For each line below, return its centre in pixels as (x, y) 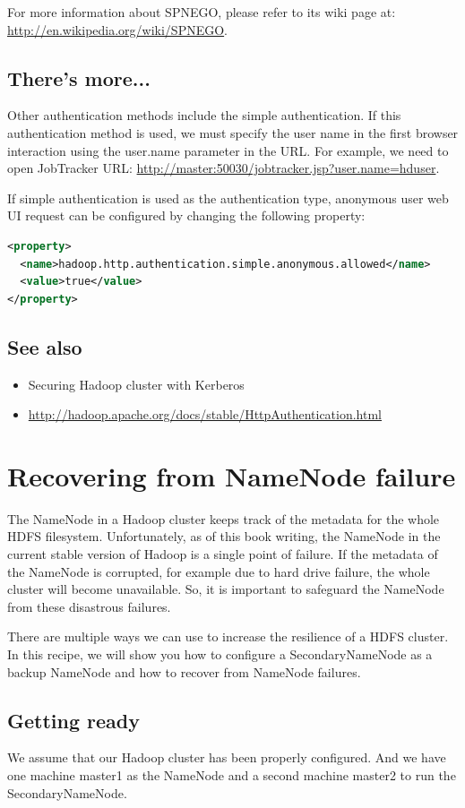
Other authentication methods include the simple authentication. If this (204, 115)
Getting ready (73, 720)
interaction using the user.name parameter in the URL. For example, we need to (228, 150)
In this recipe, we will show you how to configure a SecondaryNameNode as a (220, 654)
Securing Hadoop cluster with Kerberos (136, 384)
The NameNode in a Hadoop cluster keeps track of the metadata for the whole (224, 518)
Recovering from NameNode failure (232, 475)
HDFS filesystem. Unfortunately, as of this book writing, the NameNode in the (224, 536)
